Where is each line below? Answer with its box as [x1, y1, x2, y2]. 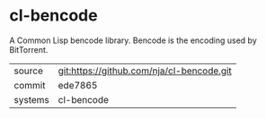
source [13, 64, 43, 77]
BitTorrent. [9, 44, 49, 55]
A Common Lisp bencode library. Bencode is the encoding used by [9, 35, 258, 46]
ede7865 [58, 79, 98, 91]
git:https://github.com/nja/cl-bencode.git [58, 64, 232, 77]
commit [13, 79, 46, 91]
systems [13, 93, 49, 105]
